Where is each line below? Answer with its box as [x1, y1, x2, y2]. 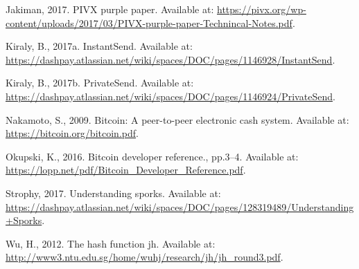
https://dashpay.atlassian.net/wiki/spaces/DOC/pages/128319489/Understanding [6, 199, 354, 214]
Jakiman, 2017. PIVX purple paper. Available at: [6, 2, 214, 16]
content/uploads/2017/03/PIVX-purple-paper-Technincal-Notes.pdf [6, 15, 292, 30]
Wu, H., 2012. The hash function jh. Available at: [6, 236, 216, 250]
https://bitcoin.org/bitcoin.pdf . [6, 126, 139, 140]
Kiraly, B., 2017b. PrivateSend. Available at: [6, 75, 194, 90]
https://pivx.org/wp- [217, 2, 306, 16]
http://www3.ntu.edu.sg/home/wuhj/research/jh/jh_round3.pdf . [6, 250, 283, 264]
